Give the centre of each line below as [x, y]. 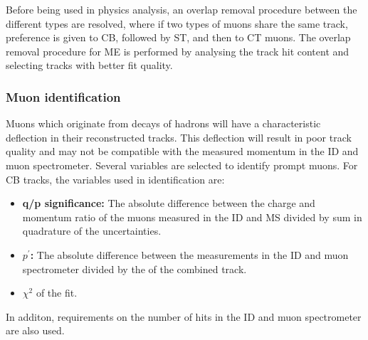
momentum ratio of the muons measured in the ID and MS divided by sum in [192, 217]
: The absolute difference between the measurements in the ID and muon [189, 254]
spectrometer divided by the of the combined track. [135, 269]
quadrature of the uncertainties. [92, 231]
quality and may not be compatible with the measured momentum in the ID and [182, 151]
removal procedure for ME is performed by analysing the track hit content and [178, 51]
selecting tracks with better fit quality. [89, 65]
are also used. [35, 330]
